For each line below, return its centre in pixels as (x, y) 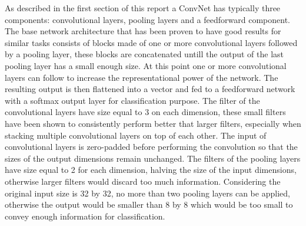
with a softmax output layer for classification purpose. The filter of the (132, 100)
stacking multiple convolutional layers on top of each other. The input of (136, 135)
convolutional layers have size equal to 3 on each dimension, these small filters (145, 112)
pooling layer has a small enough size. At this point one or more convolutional (146, 65)
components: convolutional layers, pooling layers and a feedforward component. (147, 19)
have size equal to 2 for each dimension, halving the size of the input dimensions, (151, 170)
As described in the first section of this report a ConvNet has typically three (143, 8)
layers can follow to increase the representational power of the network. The (142, 77)
